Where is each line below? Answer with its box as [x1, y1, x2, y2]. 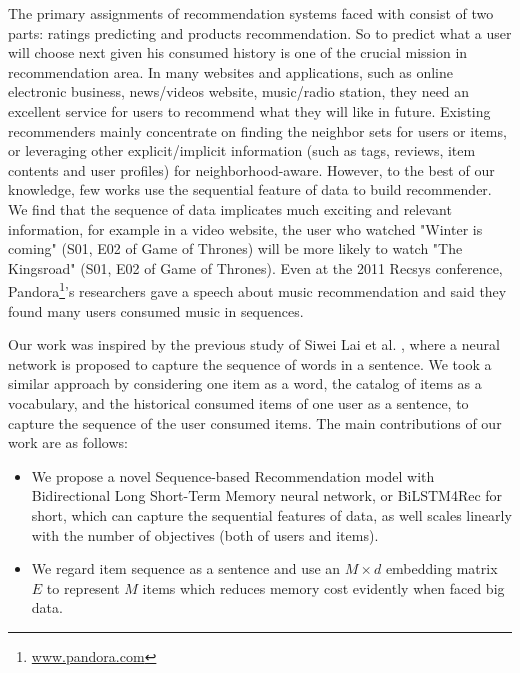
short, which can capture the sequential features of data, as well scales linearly [31, 504, 512, 525]
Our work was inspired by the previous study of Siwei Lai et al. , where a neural [8, 334, 500, 355]
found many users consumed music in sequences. [8, 300, 304, 321]
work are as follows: [8, 432, 128, 453]
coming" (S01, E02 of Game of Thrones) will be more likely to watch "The [8, 238, 463, 259]
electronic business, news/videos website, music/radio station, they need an [8, 81, 470, 102]
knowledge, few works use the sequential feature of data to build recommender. [8, 179, 492, 200]
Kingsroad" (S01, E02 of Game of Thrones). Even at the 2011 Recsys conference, [8, 257, 503, 278]
